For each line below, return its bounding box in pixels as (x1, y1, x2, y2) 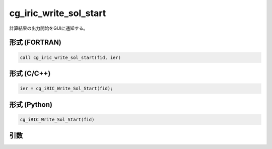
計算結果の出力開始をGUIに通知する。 (9, 25, 88, 31)
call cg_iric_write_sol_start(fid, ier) (20, 54, 121, 60)
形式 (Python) (9, 100, 53, 109)
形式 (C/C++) (9, 69, 51, 78)
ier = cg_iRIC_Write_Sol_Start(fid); (20, 86, 113, 92)
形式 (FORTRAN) (9, 38, 61, 47)
